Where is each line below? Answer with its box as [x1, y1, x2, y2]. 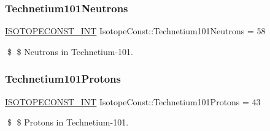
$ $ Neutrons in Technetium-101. [7, 45, 134, 58]
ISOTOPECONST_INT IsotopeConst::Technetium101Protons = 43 [5, 95, 261, 108]
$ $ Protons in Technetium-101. [7, 116, 129, 129]
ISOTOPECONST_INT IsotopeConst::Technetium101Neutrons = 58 [5, 24, 266, 37]
